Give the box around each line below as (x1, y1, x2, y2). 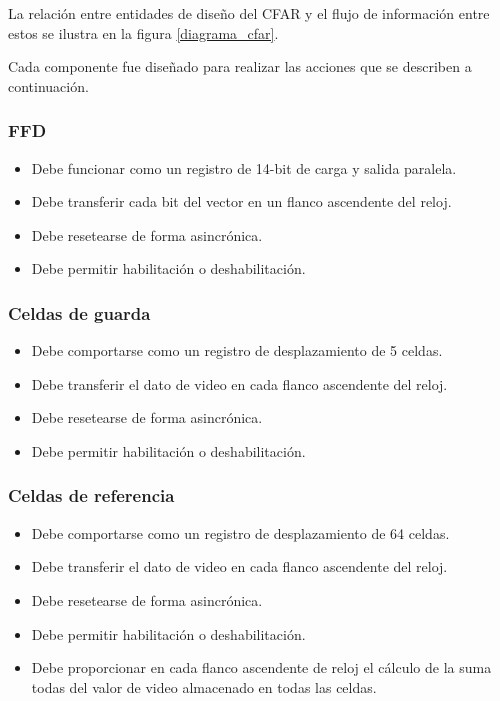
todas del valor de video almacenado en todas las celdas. (31, 676, 377, 697)
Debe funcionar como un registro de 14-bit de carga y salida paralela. (31, 157, 457, 178)
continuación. (8, 75, 89, 96)
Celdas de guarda (8, 300, 151, 325)
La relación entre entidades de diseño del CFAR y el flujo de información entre (8, 3, 490, 23)
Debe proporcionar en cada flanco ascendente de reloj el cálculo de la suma (31, 657, 492, 678)
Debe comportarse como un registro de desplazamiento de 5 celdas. (31, 340, 443, 361)
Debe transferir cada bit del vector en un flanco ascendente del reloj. (31, 191, 452, 212)
